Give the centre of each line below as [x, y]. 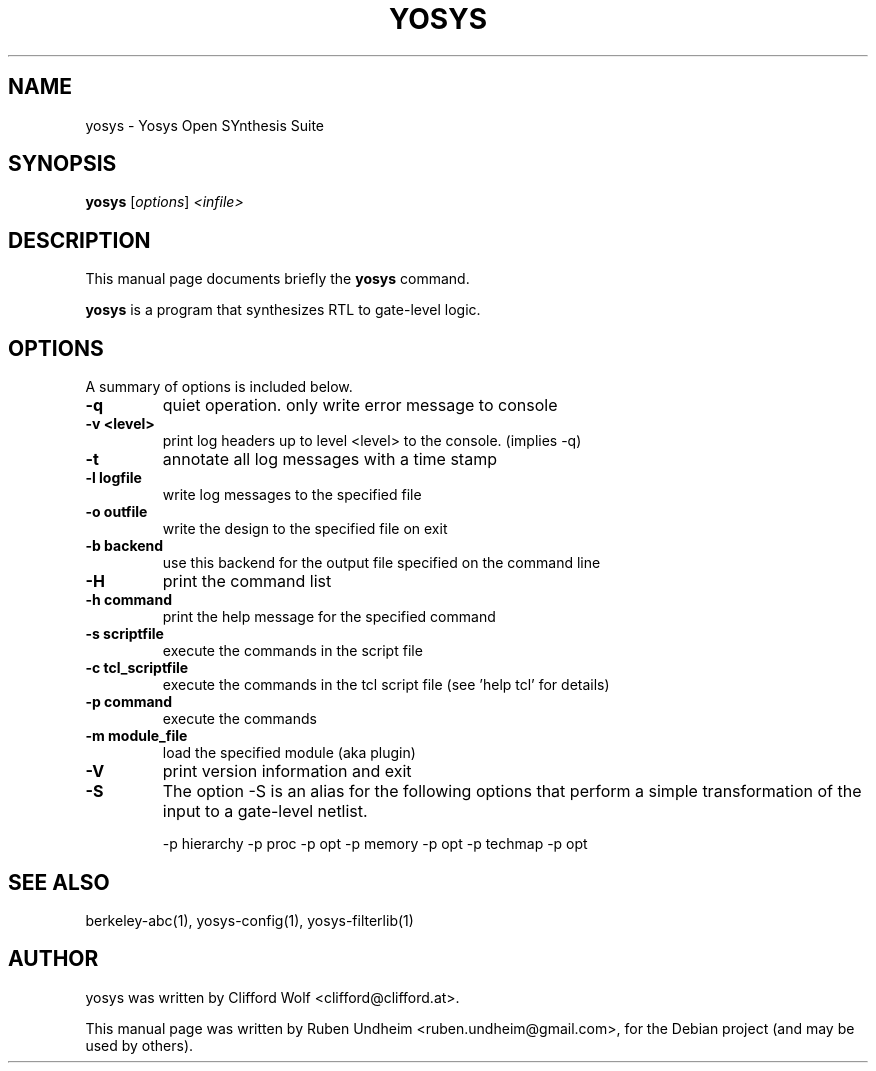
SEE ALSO [59, 882]
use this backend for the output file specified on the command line [381, 563]
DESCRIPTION [79, 240]
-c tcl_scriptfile [137, 668]
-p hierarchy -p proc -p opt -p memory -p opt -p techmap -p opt [375, 844]
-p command [129, 702]
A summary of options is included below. [219, 387]
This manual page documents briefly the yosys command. [277, 279]
